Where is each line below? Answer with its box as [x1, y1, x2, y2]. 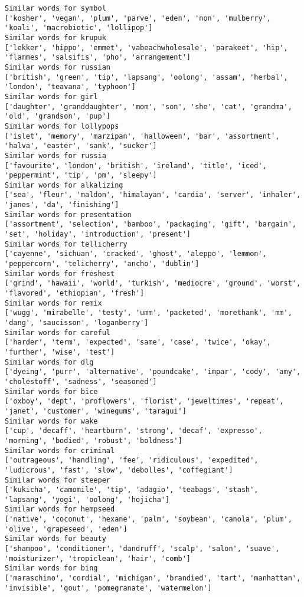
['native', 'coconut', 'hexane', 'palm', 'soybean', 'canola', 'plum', [5, 515, 292, 524]
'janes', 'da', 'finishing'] [5, 201, 119, 209]
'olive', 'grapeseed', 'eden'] [5, 524, 128, 533]
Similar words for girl [5, 92, 98, 101]
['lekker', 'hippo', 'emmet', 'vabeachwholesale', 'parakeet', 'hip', [5, 43, 288, 52]
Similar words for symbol [5, 4, 106, 12]
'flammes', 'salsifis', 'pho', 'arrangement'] [5, 53, 191, 62]
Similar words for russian [5, 63, 110, 71]
